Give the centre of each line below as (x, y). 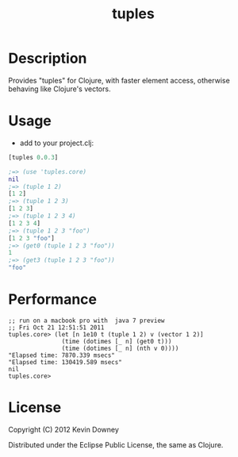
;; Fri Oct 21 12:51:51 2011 (56, 327)
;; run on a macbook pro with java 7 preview (86, 321)
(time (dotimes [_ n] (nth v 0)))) (120, 348)
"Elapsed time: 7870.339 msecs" (61, 355)
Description (48, 58)
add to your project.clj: (56, 143)
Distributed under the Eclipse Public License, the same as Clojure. (116, 444)
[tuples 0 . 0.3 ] (33, 157)
